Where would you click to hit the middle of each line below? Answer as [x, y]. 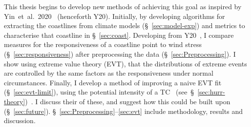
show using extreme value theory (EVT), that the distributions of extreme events [125, 63]
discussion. [20, 120]
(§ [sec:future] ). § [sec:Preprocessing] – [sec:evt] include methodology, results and [123, 111]
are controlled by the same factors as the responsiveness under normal [109, 73]
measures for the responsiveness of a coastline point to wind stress [103, 44]
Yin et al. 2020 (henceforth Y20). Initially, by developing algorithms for [115, 16]
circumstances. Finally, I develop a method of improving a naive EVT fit [113, 82]
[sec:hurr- [211, 92]
